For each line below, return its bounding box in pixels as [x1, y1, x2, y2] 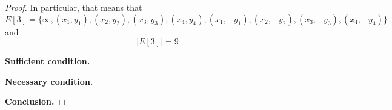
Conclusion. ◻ [5, 95, 66, 108]
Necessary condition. [5, 75, 93, 87]
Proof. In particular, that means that [5, 1, 142, 13]
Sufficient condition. [5, 55, 90, 67]
